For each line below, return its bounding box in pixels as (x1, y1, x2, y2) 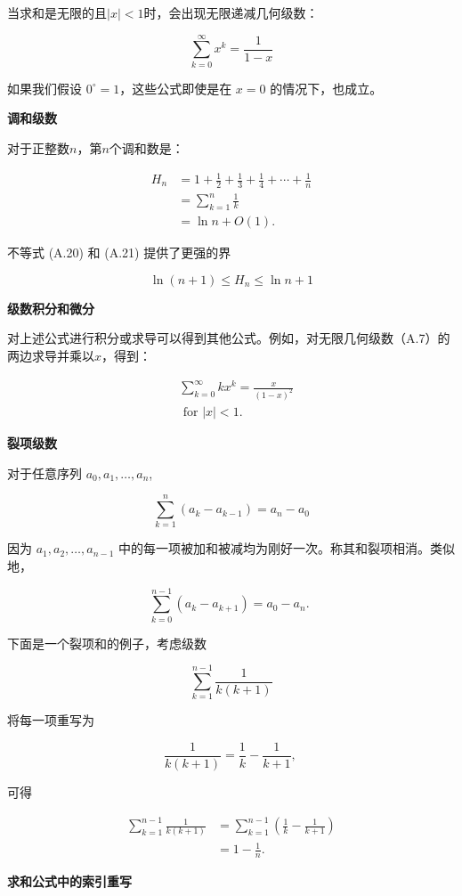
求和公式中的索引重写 (7, 871, 132, 890)
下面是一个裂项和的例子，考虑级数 (7, 633, 207, 652)
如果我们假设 (7, 78, 82, 97)
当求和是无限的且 (7, 4, 107, 21)
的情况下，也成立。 (270, 78, 383, 97)
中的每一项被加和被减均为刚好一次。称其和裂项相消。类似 (118, 539, 455, 558)
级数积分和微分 (7, 298, 94, 317)
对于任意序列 (7, 463, 82, 482)
